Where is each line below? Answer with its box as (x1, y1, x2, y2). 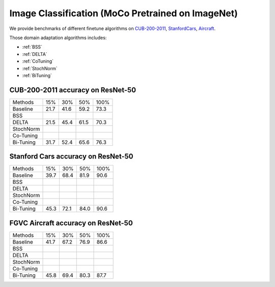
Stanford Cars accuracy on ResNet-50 (9, 152, 133, 161)
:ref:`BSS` (22, 44, 43, 50)
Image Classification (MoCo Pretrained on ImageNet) (9, 8, 238, 19)
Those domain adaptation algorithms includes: (9, 35, 107, 41)
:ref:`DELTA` (22, 51, 48, 57)
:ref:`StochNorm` (22, 65, 58, 71)
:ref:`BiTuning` (22, 72, 52, 78)
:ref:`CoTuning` (22, 58, 53, 65)
